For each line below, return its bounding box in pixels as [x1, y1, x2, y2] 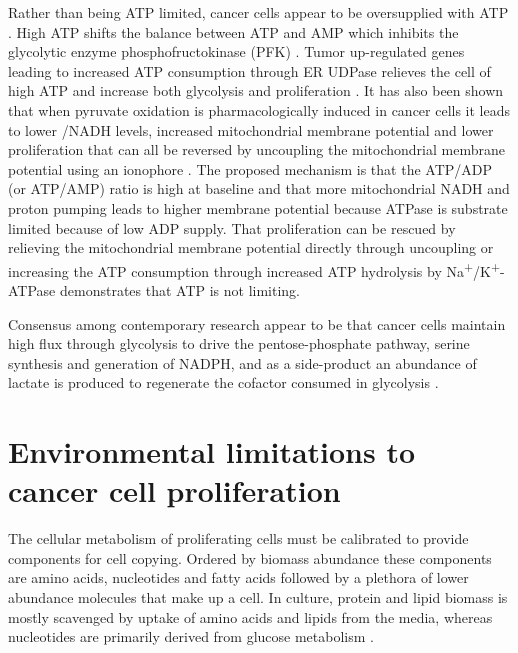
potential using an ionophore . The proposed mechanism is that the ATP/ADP [8, 158, 493, 179]
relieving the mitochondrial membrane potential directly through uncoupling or [8, 237, 494, 258]
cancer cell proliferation [8, 470, 341, 511]
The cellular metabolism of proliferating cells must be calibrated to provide [8, 528, 469, 549]
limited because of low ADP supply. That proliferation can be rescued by [8, 217, 456, 238]
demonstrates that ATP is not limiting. [59, 279, 301, 300]
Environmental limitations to [8, 431, 416, 472]
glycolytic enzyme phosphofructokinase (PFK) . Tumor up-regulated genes [8, 41, 465, 62]
